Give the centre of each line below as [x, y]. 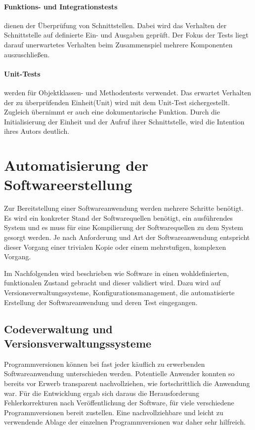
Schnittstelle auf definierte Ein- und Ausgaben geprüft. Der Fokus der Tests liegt [126, 35]
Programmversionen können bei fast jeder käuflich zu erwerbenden [105, 364]
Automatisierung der [76, 165]
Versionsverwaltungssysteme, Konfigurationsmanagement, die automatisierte [119, 292]
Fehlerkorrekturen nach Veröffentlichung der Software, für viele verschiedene [119, 403]
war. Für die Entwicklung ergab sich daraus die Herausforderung [102, 393]
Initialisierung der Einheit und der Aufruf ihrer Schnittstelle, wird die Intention [124, 121]
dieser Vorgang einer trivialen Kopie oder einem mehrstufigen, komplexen [115, 247]
